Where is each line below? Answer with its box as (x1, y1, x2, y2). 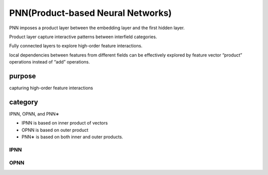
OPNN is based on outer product (21, 127, 89, 133)
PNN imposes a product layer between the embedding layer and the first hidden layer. (9, 25, 185, 31)
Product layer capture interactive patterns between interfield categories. (9, 34, 157, 40)
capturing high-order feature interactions (9, 85, 93, 91)
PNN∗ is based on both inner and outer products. (21, 134, 124, 140)
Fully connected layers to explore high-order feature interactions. (9, 43, 142, 49)
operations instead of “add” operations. (9, 59, 90, 65)
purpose (9, 72, 36, 80)
